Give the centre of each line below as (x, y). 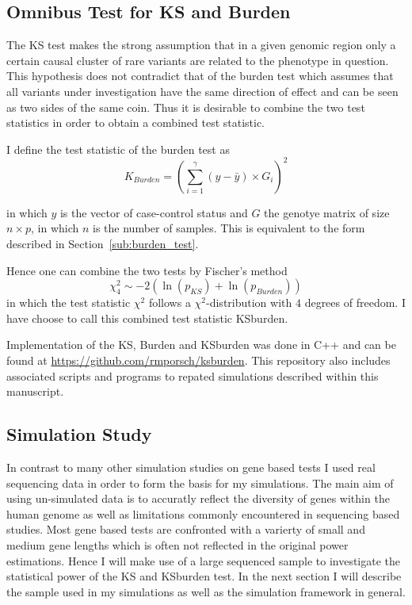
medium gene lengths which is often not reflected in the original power (177, 544)
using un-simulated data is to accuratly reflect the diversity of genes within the (198, 498)
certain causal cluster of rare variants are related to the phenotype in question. (198, 60)
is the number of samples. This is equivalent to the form (229, 228)
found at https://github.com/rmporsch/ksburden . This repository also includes (198, 360)
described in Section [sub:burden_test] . (103, 244)
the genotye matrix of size (327, 212)
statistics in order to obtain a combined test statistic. (136, 123)
